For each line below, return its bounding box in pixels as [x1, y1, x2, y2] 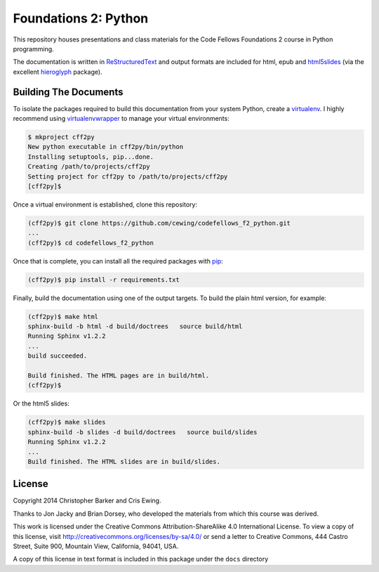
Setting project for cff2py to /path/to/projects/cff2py [27, 172, 228, 181]
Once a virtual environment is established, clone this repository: [13, 200, 198, 209]
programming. [13, 44, 54, 53]
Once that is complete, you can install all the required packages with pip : [13, 256, 224, 265]
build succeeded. [27, 352, 88, 360]
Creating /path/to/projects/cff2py [27, 162, 150, 171]
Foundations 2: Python [13, 11, 149, 26]
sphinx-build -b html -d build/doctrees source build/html [27, 323, 243, 330]
